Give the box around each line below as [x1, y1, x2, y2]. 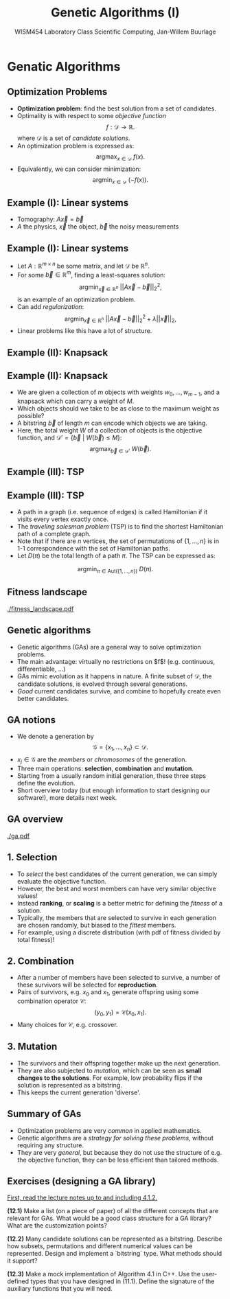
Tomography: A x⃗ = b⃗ [16, 215, 84, 224]
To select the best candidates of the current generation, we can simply [16, 870, 218, 878]
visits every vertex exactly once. [16, 515, 108, 523]
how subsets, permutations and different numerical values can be [7, 1242, 193, 1250]
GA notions [7, 714, 56, 726]
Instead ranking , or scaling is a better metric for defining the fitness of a [16, 899, 223, 907]
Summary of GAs [7, 1108, 82, 1120]
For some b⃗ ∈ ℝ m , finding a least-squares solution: [16, 269, 166, 279]
